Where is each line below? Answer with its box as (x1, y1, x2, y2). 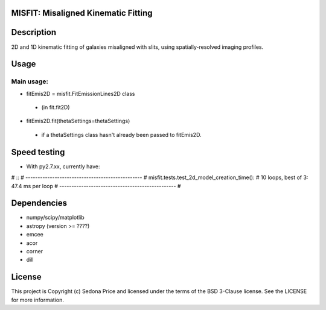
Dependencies (11, 198, 68, 208)
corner (26, 248, 43, 255)
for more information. (11, 296, 65, 303)
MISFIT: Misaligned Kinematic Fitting (11, 8, 153, 18)
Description (11, 27, 57, 37)
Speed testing (11, 147, 65, 157)
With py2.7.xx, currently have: (26, 163, 100, 170)
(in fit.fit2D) (41, 104, 70, 111)
